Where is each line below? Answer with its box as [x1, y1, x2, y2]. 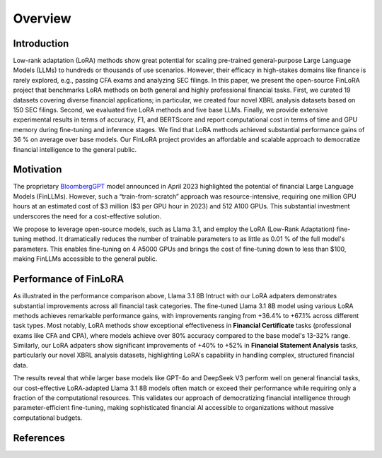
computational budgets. [13, 413, 83, 422]
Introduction [13, 37, 69, 49]
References [13, 432, 65, 444]
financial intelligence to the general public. [13, 145, 137, 153]
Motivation [13, 163, 62, 176]
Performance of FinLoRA [13, 273, 125, 286]
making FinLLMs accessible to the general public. [13, 254, 158, 263]
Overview [13, 11, 71, 26]
